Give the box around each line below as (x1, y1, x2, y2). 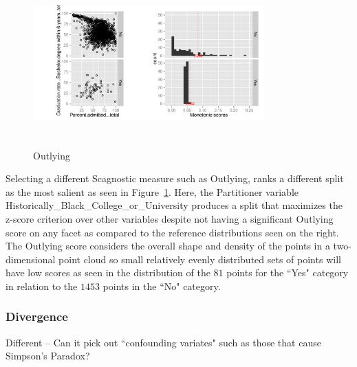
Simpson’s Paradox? (6, 348, 90, 363)
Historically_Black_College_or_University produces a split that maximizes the (6, 198, 343, 212)
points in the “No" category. (102, 278, 221, 293)
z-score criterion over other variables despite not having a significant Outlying (6, 211, 334, 225)
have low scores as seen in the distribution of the (6, 265, 210, 280)
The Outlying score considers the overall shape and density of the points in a (6, 238, 330, 253)
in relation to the (6, 278, 78, 293)
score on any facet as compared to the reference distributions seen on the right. (6, 225, 339, 239)
